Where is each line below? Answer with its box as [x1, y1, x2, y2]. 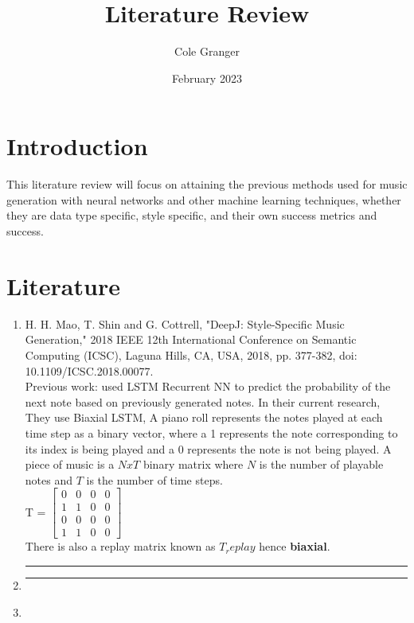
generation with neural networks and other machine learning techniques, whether [6, 191, 401, 208]
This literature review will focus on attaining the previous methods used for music [6, 176, 408, 193]
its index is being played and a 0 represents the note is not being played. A [25, 440, 392, 457]
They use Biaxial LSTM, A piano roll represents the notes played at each [25, 409, 383, 426]
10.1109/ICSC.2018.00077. [25, 362, 154, 379]
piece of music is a [25, 456, 115, 473]
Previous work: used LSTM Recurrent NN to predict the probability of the [25, 378, 391, 395]
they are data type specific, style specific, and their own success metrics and [6, 207, 377, 224]
